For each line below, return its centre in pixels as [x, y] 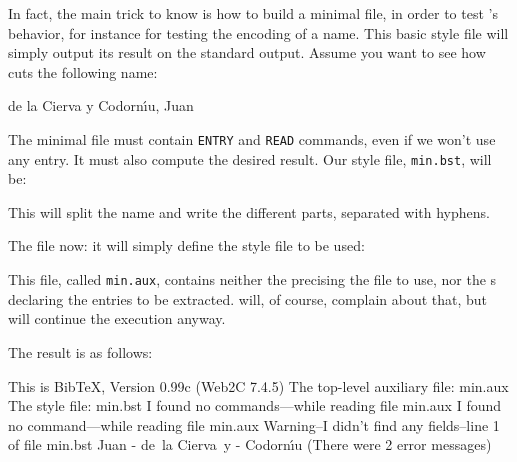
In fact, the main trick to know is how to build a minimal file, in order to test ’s [253, 13]
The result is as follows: [80, 351]
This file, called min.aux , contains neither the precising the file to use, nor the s [252, 279]
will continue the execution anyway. [117, 318]
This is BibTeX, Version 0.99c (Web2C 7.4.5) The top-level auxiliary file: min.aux [258, 385]
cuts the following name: [83, 71]
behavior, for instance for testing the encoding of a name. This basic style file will [258, 32]
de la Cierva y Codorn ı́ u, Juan [101, 105]
